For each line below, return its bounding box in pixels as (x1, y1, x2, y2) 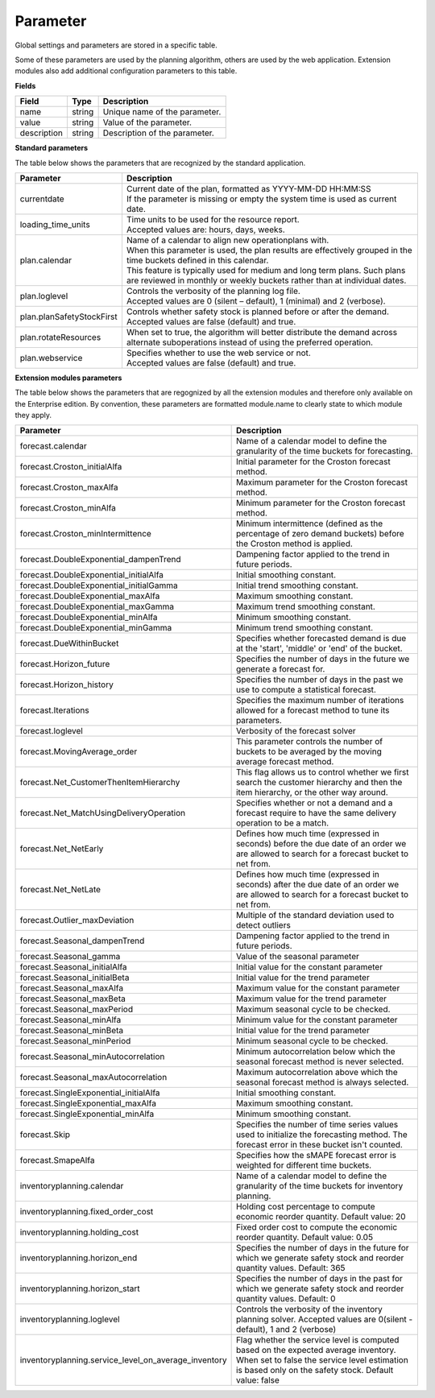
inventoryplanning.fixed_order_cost (19, 1206, 154, 1218)
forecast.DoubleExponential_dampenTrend (19, 554, 181, 565)
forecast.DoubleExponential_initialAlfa (19, 569, 164, 581)
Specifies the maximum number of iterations (235, 695, 404, 706)
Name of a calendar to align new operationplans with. (126, 234, 329, 246)
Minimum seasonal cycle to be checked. (235, 1036, 388, 1047)
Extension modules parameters (14, 373, 122, 383)
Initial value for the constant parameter (235, 962, 383, 973)
